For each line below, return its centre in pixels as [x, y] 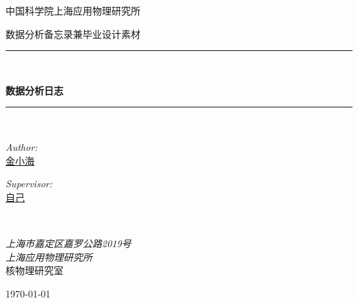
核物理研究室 [34, 270]
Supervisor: [29, 184]
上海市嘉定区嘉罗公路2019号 [69, 243]
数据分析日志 [34, 90]
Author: [22, 146]
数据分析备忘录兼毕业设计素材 [73, 33]
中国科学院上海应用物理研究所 [73, 10]
